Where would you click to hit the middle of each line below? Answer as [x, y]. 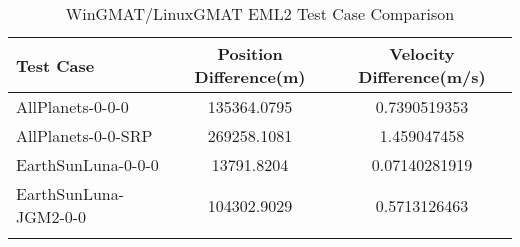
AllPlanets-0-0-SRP [84, 135]
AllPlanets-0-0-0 [72, 106]
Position [250, 53]
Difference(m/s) [422, 76]
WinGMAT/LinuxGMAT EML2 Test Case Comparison [260, 13]
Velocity [422, 53]
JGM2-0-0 [51, 216]
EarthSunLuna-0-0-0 [87, 164]
